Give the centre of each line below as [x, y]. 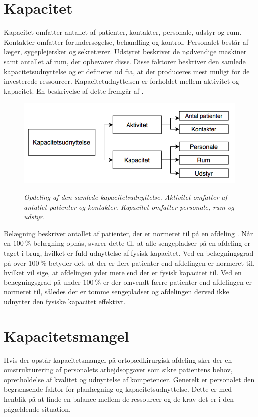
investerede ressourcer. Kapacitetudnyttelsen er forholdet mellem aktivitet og [122, 81]
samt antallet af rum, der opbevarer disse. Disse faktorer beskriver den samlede [125, 61]
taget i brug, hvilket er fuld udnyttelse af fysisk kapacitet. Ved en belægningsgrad [129, 252]
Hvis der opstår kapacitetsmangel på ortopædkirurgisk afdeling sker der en [118, 359]
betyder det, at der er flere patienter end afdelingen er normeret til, [151, 262]
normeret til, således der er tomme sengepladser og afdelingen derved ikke [117, 292]
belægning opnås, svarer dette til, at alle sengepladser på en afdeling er [142, 243]
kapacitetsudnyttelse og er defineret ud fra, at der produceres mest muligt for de [127, 71]
